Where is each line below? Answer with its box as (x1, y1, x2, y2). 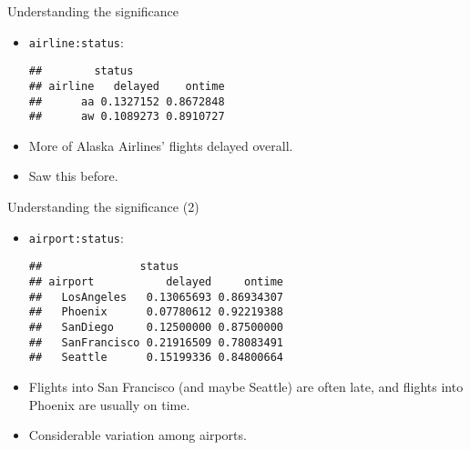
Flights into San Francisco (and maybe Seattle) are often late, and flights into (28, 376, 464, 395)
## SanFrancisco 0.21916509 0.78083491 (28, 335, 283, 349)
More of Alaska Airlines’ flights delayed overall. (28, 135, 293, 155)
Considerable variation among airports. (28, 425, 247, 445)
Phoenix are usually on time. (28, 395, 190, 414)
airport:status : (28, 227, 124, 246)
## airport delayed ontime (28, 275, 283, 288)
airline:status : (28, 32, 124, 51)
